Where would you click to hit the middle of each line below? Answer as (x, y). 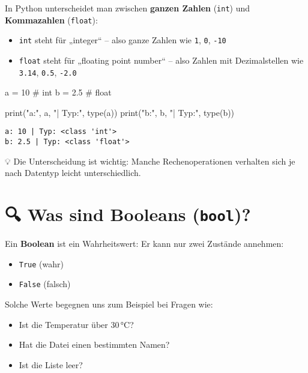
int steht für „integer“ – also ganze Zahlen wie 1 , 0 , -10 (122, 40)
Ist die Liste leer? (51, 364)
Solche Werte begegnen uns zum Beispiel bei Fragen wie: (109, 304)
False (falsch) (45, 284)
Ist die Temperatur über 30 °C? (76, 324)
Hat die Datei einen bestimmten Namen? (94, 344)
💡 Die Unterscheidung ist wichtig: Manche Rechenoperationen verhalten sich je (150, 161)
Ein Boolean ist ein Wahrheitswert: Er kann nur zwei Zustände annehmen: (144, 244)
